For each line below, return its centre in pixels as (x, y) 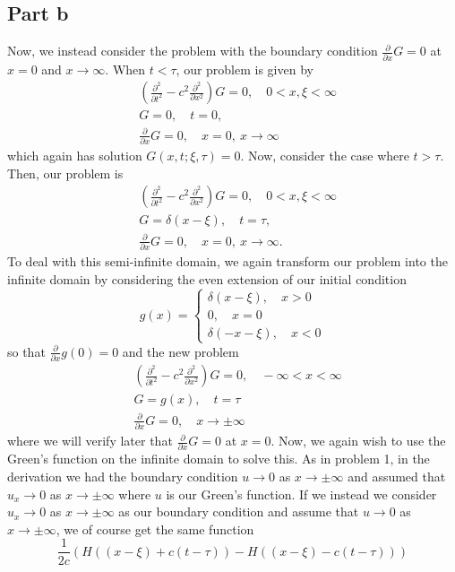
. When (125, 69)
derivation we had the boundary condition (123, 477)
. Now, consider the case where (325, 156)
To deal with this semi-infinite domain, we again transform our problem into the (227, 261)
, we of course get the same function (155, 529)
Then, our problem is (65, 173)
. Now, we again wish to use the (358, 441)
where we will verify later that (90, 441)
